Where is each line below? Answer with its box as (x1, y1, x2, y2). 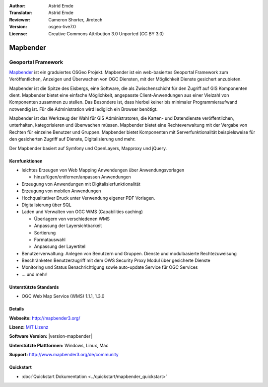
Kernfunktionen (9, 158, 43, 164)
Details (9, 306, 24, 312)
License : (9, 30, 27, 37)
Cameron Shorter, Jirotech (48, 16, 103, 22)
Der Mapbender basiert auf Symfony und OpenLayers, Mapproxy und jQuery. (9, 145, 167, 151)
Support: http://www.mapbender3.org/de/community (9, 352, 119, 358)
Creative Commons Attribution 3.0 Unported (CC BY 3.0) (48, 30, 164, 37)
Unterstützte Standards (9, 284, 59, 290)
